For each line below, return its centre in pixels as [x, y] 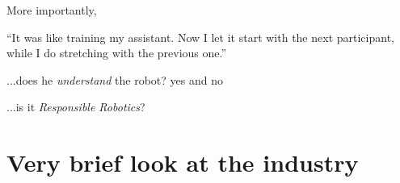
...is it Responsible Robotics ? [76, 107]
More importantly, [52, 10]
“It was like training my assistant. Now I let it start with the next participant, [200, 37]
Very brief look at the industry [183, 162]
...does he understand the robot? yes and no [115, 79]
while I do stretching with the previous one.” [117, 53]
